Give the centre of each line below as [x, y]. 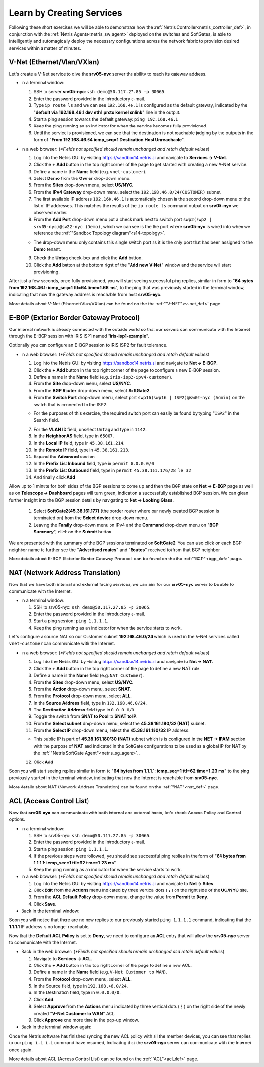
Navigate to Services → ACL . [63, 958]
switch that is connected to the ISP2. [70, 404]
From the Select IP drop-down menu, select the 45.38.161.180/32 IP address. [112, 730]
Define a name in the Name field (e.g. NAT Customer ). [89, 675]
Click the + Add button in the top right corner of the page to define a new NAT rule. [117, 668]
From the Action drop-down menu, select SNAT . [82, 689]
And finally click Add [54, 477]
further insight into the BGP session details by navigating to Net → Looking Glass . [91, 500]
